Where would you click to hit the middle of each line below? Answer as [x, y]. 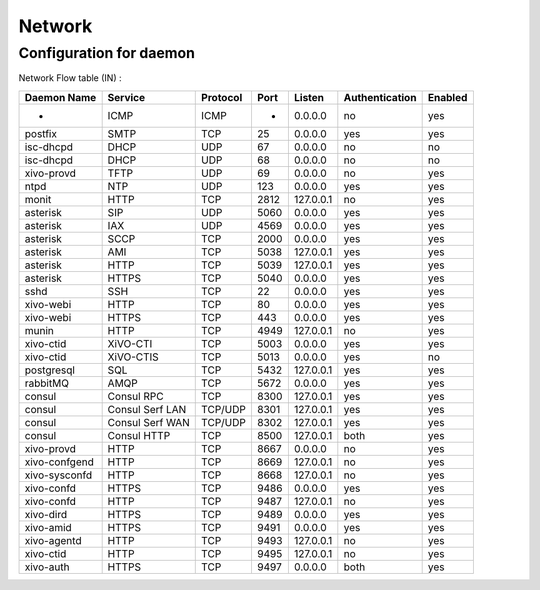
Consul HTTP [139, 435]
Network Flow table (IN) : [70, 78]
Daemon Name [60, 97]
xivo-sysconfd [58, 475]
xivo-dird [46, 514]
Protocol [222, 97]
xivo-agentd [53, 540]
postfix [40, 133]
